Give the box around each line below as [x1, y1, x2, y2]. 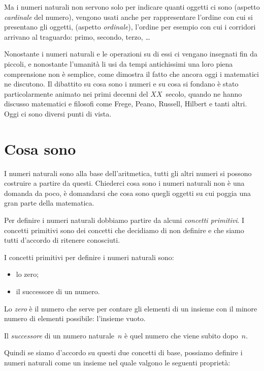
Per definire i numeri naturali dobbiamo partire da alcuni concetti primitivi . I [4, 215, 245, 225]
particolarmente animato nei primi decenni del [4, 88, 148, 99]
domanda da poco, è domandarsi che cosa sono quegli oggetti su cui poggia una [4, 187, 251, 198]
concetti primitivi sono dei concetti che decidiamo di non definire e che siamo [4, 224, 244, 235]
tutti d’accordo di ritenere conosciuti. [4, 235, 120, 245]
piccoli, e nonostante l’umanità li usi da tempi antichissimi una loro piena [4, 58, 233, 69]
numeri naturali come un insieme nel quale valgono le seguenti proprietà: [4, 357, 230, 367]
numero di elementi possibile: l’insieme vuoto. [4, 313, 146, 324]
